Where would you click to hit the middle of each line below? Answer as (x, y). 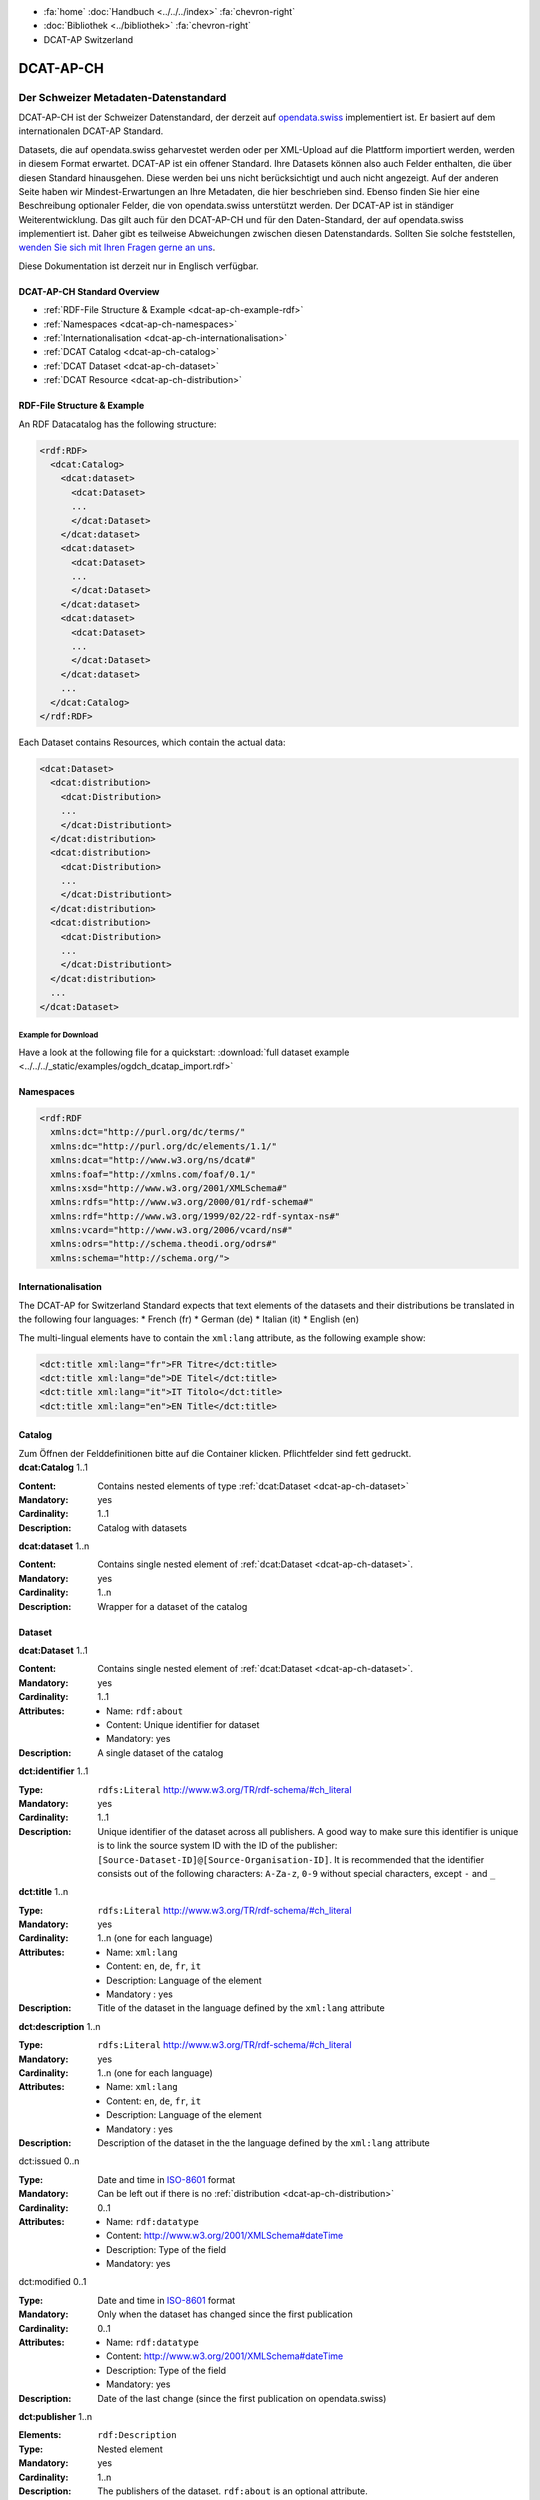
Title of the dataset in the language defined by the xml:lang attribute (241, 2008)
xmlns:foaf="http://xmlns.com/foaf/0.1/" (153, 1174)
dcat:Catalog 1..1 (53, 1467)
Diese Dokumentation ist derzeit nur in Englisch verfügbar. (138, 266)
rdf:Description (137, 2435)
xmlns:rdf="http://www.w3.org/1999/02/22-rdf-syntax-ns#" (195, 1216)
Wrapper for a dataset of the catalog (172, 1606)
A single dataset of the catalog (160, 1752)
